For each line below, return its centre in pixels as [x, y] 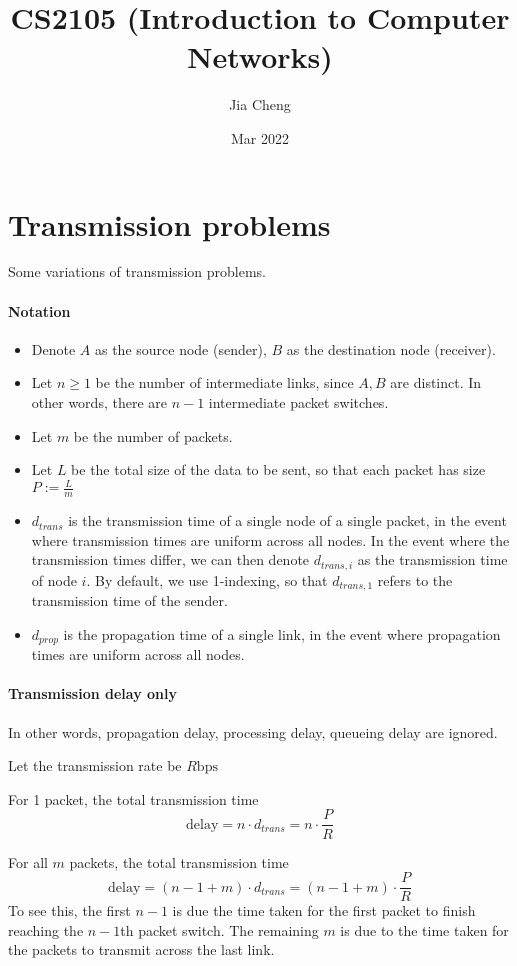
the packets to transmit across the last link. [141, 949]
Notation [39, 310]
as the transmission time [432, 559]
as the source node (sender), [180, 348]
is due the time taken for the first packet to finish [324, 910]
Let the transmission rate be [95, 765]
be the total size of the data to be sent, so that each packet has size [278, 469]
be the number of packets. [153, 435]
